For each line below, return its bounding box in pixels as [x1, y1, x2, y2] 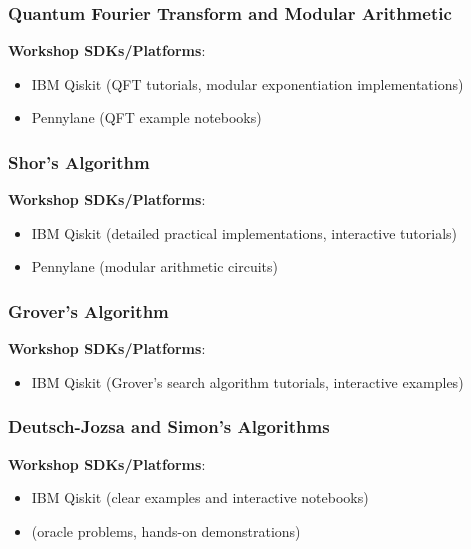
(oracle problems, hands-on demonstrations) [31, 520, 301, 541]
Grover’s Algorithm [8, 298, 169, 323]
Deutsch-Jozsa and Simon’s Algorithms [8, 414, 330, 439]
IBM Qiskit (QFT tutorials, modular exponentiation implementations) [31, 73, 464, 94]
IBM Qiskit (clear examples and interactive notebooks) [31, 487, 369, 508]
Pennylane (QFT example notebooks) [31, 107, 262, 128]
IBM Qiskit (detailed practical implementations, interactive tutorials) [31, 222, 458, 243]
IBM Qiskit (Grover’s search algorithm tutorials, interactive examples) [31, 371, 464, 392]
